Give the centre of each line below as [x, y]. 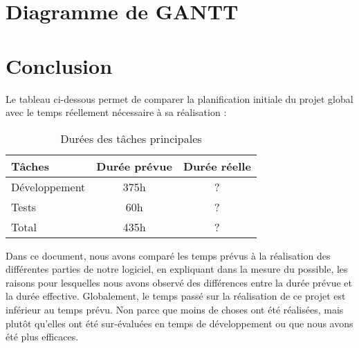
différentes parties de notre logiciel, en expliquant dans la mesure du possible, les [177, 269]
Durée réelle [217, 166]
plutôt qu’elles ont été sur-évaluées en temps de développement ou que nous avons [179, 323]
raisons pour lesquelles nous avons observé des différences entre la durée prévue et [179, 282]
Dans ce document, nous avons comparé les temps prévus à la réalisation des [168, 255]
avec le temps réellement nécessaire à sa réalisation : [116, 112]
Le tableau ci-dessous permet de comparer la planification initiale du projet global [179, 98]
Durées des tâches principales [131, 138]
